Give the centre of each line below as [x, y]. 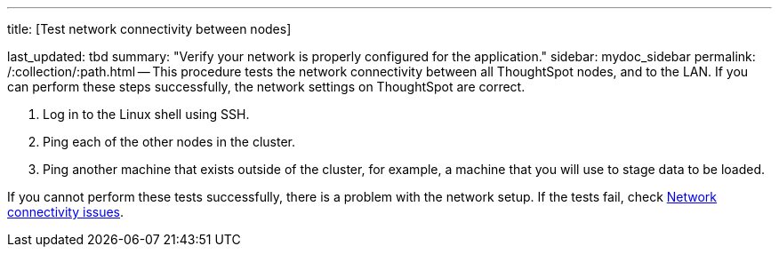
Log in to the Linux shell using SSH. [146, 114]
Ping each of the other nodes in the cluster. [169, 142]
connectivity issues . [66, 212]
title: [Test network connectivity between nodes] [149, 29]
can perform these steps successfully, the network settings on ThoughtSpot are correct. [266, 87]
